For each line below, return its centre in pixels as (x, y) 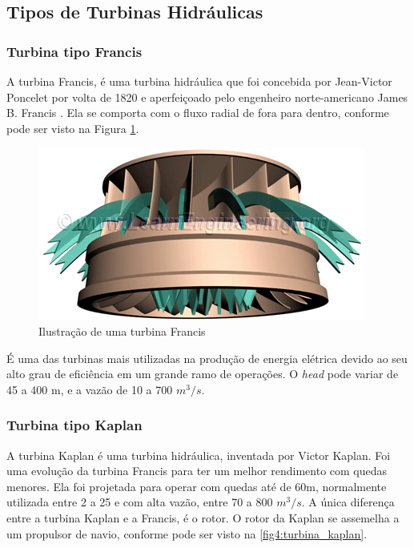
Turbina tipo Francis (74, 51)
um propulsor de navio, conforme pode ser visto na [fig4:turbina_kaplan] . (187, 533)
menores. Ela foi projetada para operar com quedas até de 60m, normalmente (197, 486)
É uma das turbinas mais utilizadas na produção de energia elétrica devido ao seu (207, 358)
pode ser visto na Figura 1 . (73, 128)
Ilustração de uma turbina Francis (122, 330)
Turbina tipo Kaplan (74, 425)
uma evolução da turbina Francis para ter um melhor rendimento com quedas (197, 471)
